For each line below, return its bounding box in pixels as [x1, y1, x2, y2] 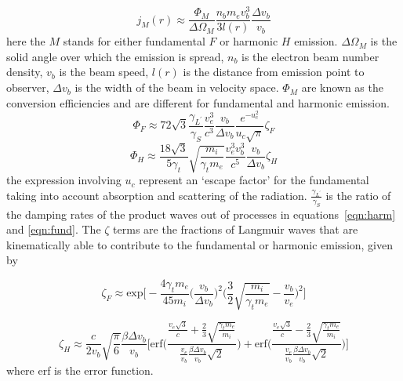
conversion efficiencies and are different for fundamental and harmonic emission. [6, 94, 390, 111]
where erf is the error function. [6, 362, 154, 379]
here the [6, 33, 45, 49]
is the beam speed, [59, 63, 149, 80]
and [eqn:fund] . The [6, 221, 101, 238]
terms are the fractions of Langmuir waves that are [113, 221, 358, 238]
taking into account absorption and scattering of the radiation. [6, 187, 307, 203]
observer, [6, 79, 49, 96]
